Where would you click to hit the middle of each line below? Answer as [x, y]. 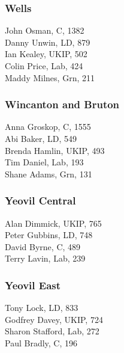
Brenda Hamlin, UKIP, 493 [55, 150]
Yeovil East [33, 285]
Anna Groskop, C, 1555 [48, 127]
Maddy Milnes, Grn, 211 [50, 77]
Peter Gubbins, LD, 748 [49, 235]
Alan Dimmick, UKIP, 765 [53, 223]
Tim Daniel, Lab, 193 [44, 162]
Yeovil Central [40, 201]
